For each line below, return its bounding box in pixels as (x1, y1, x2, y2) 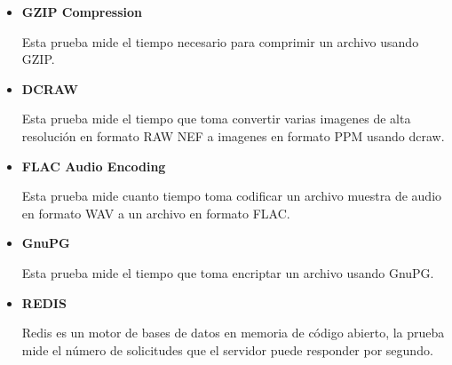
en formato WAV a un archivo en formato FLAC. (21, 203, 290, 222)
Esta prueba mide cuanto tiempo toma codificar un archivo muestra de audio (21, 186, 442, 205)
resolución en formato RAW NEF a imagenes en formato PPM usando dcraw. (21, 126, 445, 145)
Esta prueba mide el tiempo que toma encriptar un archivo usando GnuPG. (21, 263, 434, 282)
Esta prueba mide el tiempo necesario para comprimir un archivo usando (21, 32, 419, 51)
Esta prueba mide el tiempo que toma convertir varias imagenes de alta (21, 109, 411, 128)
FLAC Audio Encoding (21, 156, 166, 175)
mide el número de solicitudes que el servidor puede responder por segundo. (21, 340, 433, 359)
